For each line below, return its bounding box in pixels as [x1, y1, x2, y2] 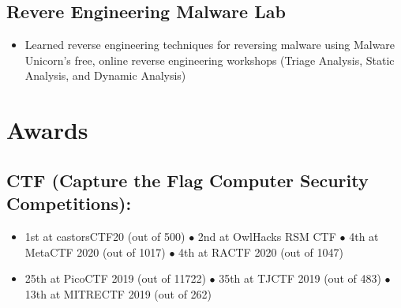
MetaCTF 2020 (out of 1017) [24, 243, 166, 260]
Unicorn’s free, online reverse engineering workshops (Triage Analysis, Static [24, 51, 395, 68]
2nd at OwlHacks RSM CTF [197, 227, 336, 244]
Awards [6, 114, 88, 146]
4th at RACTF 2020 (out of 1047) [178, 243, 343, 260]
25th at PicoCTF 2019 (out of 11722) [24, 270, 206, 287]
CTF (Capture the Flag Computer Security [6, 167, 369, 192]
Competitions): [6, 191, 132, 216]
